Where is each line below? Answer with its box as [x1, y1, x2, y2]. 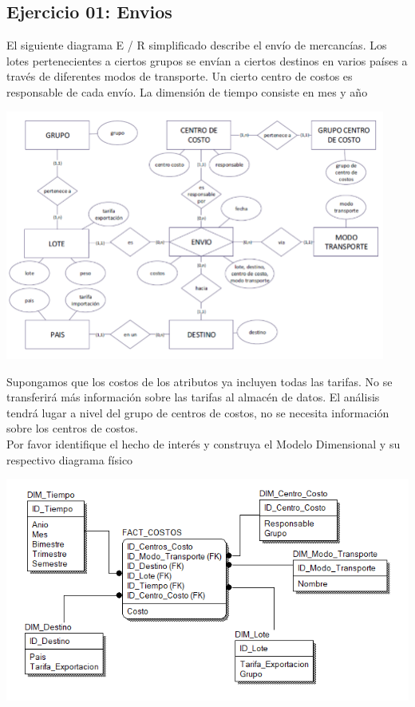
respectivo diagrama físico [6, 451, 133, 468]
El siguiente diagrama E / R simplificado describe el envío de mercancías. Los [6, 37, 387, 53]
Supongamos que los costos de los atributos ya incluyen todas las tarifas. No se [6, 373, 393, 389]
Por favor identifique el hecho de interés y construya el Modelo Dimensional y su [6, 436, 401, 452]
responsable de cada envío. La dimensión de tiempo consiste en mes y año [6, 83, 368, 100]
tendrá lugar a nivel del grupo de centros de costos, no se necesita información [6, 404, 389, 421]
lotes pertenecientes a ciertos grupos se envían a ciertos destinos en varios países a [6, 52, 408, 69]
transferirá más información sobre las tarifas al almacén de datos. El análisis [6, 389, 380, 405]
